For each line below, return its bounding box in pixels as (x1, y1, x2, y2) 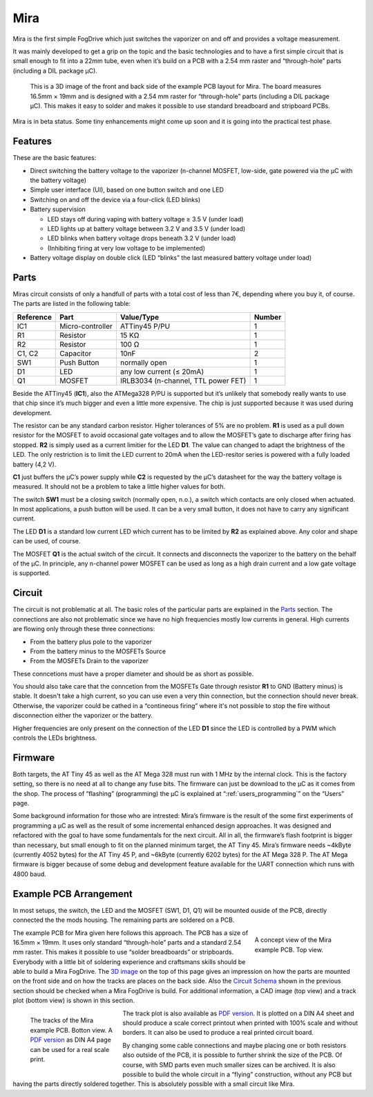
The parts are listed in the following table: (12, 300, 131, 308)
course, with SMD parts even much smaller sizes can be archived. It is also (122, 1060, 336, 1069)
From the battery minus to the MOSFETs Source (30, 647, 166, 655)
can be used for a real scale (30, 1045, 110, 1053)
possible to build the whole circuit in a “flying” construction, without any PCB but (122, 1070, 352, 1078)
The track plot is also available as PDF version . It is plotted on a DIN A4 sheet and (122, 1009, 355, 1017)
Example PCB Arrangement (12, 888, 133, 900)
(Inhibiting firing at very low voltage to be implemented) (47, 244, 206, 252)
